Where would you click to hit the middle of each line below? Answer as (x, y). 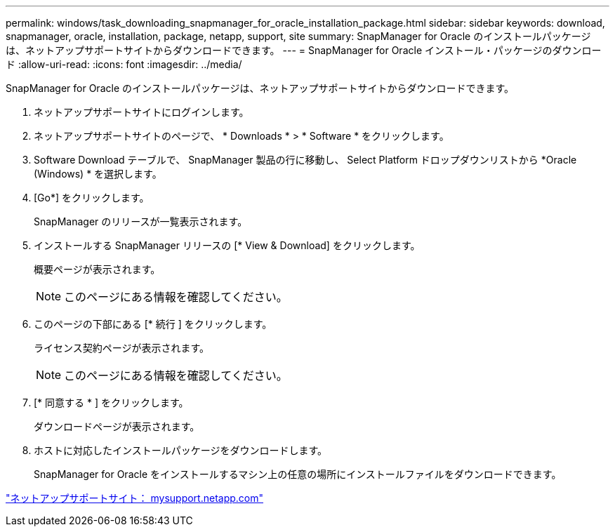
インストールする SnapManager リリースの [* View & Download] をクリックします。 (227, 245)
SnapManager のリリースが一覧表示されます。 (141, 221)
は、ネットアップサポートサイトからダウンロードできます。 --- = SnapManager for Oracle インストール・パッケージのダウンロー (304, 50)
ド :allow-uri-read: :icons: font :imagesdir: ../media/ (124, 64)
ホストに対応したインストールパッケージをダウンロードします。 (181, 450)
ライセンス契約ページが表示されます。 (122, 348)
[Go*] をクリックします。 (92, 198)
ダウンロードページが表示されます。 (117, 426)
